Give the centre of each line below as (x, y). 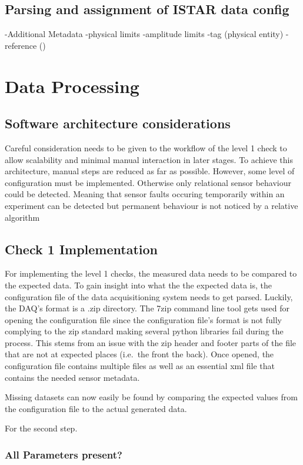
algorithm (22, 217)
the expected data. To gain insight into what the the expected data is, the (138, 285)
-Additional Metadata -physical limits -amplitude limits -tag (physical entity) (144, 34)
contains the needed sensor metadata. (72, 377)
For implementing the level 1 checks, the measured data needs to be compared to (151, 273)
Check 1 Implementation (81, 249)
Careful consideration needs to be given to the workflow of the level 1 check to (146, 147)
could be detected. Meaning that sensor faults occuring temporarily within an (145, 194)
